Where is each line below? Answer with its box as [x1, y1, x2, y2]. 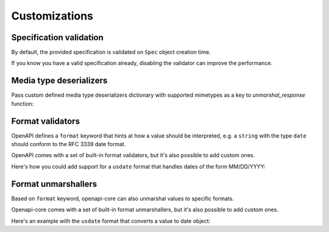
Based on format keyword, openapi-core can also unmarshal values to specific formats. [11, 195, 234, 202]
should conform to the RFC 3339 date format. [11, 141, 126, 148]
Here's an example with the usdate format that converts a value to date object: [11, 217, 211, 225]
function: [11, 100, 34, 107]
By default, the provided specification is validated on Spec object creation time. [11, 49, 211, 56]
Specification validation [11, 32, 104, 43]
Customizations [11, 9, 94, 23]
